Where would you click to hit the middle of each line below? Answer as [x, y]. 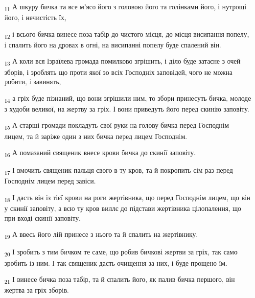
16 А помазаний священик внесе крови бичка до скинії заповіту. [100, 153]
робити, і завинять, [33, 81]
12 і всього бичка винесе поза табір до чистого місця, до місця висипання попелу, [127, 34]
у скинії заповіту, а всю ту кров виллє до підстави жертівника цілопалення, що [123, 208]
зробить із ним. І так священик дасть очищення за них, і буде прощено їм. [116, 263]
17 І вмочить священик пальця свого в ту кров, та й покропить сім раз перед [119, 171]
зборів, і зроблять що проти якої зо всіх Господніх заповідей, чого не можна [118, 72]
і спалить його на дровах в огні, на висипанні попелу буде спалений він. [113, 44]
